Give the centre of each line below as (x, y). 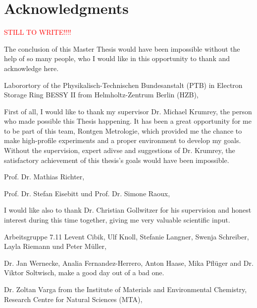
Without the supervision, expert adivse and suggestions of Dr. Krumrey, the (120, 150)
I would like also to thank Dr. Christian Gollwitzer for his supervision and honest (128, 210)
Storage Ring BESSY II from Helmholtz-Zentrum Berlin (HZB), (101, 95)
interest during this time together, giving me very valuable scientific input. (117, 220)
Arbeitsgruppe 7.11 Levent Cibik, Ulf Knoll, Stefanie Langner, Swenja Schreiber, (127, 236)
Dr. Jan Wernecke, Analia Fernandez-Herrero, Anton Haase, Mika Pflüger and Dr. (129, 263)
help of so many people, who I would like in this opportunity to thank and (117, 58)
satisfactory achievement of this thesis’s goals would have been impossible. (117, 160)
